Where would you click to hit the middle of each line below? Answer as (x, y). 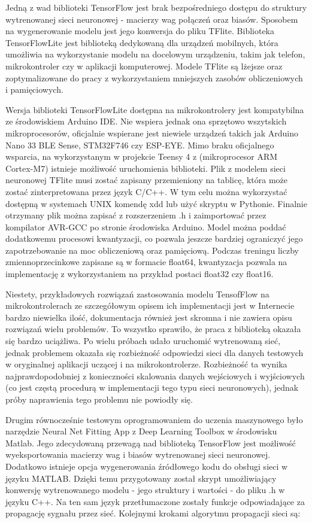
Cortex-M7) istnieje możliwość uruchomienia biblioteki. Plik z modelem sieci (146, 168)
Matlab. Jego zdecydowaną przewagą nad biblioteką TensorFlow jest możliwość (151, 443)
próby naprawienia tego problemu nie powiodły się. (99, 399)
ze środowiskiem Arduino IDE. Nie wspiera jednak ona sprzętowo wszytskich (146, 121)
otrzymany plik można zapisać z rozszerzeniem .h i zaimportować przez (136, 215)
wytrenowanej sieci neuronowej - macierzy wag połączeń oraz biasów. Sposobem (152, 19)
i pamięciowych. (34, 89)
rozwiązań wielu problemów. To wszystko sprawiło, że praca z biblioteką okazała (153, 329)
